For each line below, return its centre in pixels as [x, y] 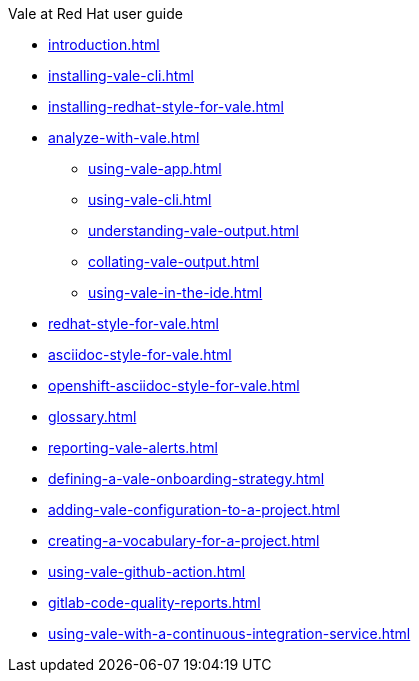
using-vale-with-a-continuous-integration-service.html [229, 633]
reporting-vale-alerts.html [133, 447]
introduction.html [104, 44]
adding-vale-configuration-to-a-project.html [194, 509]
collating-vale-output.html [174, 261]
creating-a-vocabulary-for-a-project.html [184, 540]
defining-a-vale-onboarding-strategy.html [186, 478]
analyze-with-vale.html [124, 137]
